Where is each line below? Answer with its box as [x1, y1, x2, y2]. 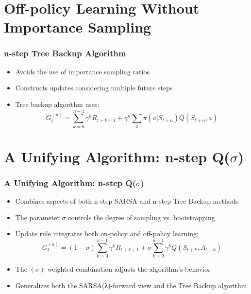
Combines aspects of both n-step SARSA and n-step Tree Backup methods [15, 196, 238, 206]
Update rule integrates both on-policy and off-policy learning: [15, 228, 199, 239]
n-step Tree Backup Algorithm [4, 47, 126, 59]
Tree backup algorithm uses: [15, 99, 100, 109]
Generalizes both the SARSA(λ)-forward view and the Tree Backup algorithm [15, 280, 247, 290]
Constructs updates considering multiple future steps [15, 83, 173, 93]
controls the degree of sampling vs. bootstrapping [68, 212, 215, 222]
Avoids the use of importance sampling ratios [15, 66, 150, 76]
